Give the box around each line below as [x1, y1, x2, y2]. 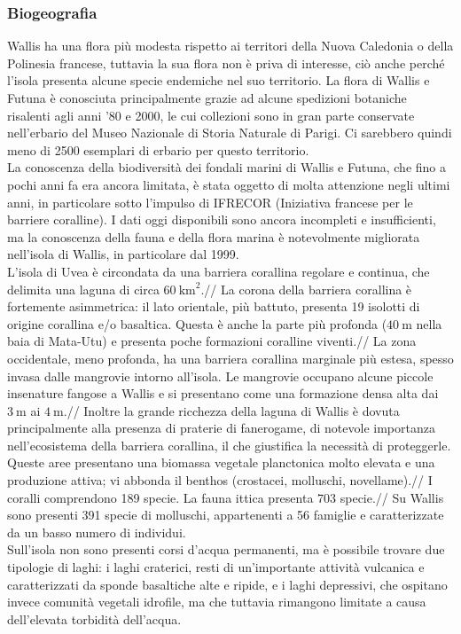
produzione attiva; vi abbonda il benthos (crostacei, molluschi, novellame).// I [7, 471, 433, 489]
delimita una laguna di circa [7, 279, 160, 298]
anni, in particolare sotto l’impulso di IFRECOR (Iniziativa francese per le [7, 192, 413, 211]
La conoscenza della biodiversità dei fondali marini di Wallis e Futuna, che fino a [7, 158, 447, 176]
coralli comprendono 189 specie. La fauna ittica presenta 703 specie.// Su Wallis [7, 488, 444, 506]
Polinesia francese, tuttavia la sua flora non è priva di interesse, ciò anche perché [7, 53, 445, 72]
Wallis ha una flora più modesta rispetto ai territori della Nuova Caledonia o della [7, 36, 454, 55]
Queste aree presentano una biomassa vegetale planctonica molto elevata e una [7, 453, 435, 472]
